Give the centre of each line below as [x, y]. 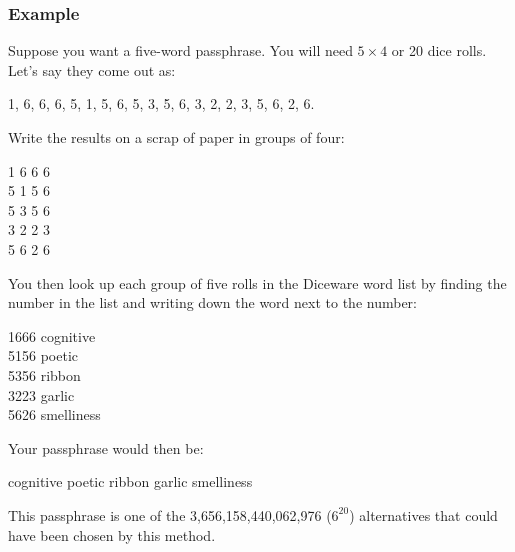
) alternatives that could [423, 514]
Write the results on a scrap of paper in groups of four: [176, 137]
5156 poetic [43, 355]
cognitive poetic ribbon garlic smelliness [130, 481]
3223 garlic [41, 394]
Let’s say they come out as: [92, 69]
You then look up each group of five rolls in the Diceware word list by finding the [257, 282]
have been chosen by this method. [112, 534]
